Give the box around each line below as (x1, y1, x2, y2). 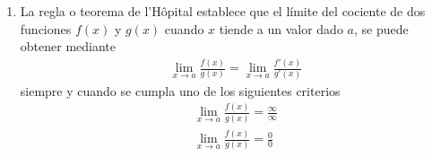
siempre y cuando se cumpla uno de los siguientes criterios (20, 81, 341, 100)
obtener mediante (20, 37, 117, 56)
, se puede (353, 19, 409, 38)
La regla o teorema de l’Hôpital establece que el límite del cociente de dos (20, 2, 426, 20)
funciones (20, 19, 72, 38)
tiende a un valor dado (219, 19, 343, 38)
